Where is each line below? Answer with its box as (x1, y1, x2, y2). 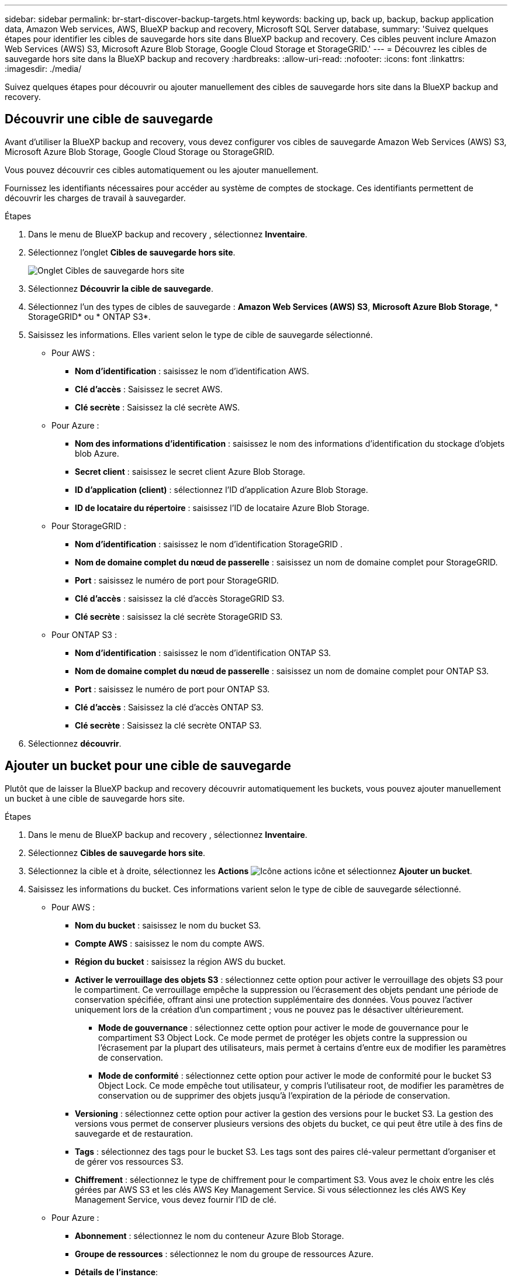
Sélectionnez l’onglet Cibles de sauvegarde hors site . (28, 247, 236, 257)
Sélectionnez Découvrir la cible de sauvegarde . (28, 283, 213, 294)
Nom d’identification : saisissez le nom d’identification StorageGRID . (75, 539, 343, 549)
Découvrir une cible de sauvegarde (5, 112, 213, 127)
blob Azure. (75, 448, 119, 458)
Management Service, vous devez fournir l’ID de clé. (75, 1194, 276, 1204)
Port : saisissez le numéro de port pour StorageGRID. (75, 575, 279, 585)
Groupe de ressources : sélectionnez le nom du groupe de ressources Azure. (75, 1248, 374, 1259)
